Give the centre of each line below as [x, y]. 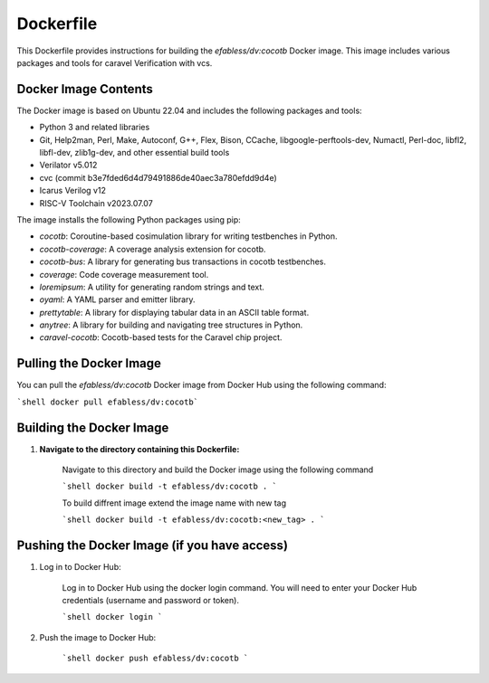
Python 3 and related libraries [95, 128]
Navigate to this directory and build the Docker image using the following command [218, 470]
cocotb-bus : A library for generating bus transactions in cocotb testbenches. [182, 261]
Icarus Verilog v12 [72, 191]
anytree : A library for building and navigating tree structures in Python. [171, 325]
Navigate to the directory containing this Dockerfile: [139, 449]
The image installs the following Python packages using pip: [129, 219]
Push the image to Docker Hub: [98, 637]
